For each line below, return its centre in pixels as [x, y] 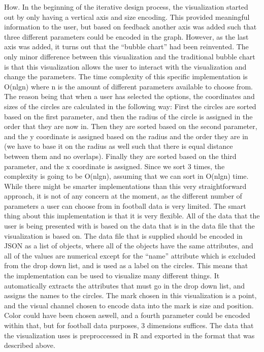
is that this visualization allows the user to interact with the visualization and [125, 66]
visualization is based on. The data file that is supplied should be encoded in [123, 235]
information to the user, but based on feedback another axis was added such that [130, 27]
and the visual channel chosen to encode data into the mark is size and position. [129, 305]
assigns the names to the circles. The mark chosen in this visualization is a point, [130, 295]
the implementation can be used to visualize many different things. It [112, 276]
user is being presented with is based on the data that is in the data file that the [129, 226]
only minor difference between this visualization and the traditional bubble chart [130, 56]
